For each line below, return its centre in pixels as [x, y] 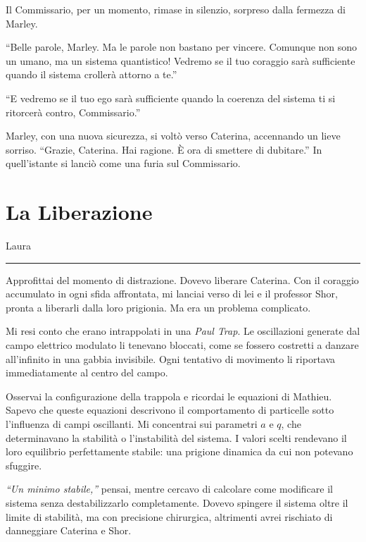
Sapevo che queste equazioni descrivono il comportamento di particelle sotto [170, 410]
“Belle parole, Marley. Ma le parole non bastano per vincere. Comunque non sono [182, 47]
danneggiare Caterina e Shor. [69, 530]
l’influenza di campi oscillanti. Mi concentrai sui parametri [132, 424]
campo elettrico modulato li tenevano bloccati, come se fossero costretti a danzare [182, 345]
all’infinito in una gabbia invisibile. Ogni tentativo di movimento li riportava [171, 358]
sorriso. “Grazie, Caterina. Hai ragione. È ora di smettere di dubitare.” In [164, 149]
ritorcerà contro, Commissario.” [73, 112]
